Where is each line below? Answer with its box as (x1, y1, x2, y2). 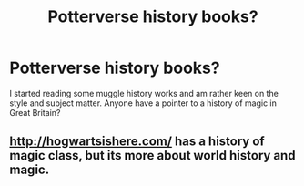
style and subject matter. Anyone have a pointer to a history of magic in (9, 98, 278, 108)
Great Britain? (9, 107, 61, 118)
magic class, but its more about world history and (9, 148, 296, 163)
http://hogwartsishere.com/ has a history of (9, 134, 266, 150)
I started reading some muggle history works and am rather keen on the (9, 88, 279, 98)
